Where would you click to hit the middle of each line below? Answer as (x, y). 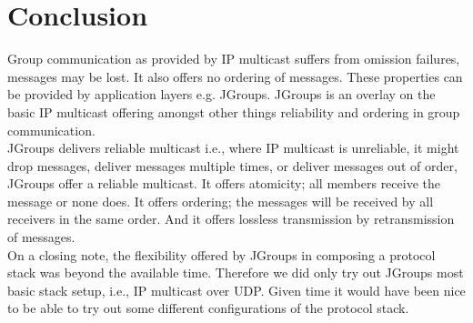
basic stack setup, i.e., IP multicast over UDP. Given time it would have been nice (236, 290)
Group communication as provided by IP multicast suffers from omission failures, (234, 59)
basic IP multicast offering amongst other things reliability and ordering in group (234, 111)
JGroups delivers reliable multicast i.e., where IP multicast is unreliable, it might (233, 148)
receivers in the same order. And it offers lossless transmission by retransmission (231, 219)
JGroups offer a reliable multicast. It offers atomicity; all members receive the (224, 183)
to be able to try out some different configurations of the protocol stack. (208, 308)
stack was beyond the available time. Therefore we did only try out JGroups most (236, 273)
